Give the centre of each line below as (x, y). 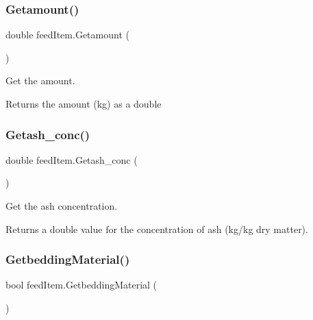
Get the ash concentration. (62, 206)
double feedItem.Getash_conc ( (72, 159)
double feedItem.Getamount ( (67, 35)
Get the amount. (40, 81)
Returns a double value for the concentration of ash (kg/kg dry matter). (157, 229)
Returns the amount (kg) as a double (84, 103)
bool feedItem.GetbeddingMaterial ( (82, 285)
